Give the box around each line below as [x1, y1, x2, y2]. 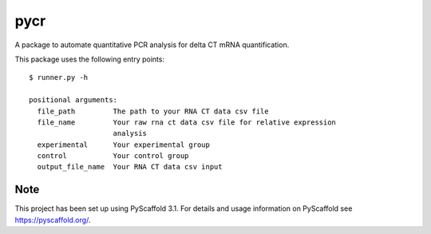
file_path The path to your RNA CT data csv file [37, 106, 269, 116]
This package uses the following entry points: [14, 54, 165, 64]
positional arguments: [29, 96, 118, 105]
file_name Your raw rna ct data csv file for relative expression [37, 117, 337, 127]
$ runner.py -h [29, 73, 89, 82]
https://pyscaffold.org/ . [14, 215, 91, 224]
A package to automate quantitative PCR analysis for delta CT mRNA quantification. [14, 40, 290, 50]
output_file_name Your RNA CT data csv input [37, 162, 223, 172]
